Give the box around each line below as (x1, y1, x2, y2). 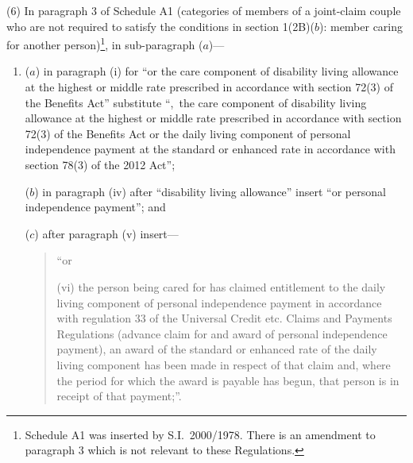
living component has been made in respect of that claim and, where (56, 356, 391, 372)
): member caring (318, 17, 403, 34)
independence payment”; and (25, 199, 166, 215)
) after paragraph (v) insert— (34, 225, 179, 241)
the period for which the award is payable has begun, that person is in (56, 372, 399, 388)
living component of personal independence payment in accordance (56, 294, 382, 311)
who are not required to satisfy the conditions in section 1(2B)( (6, 17, 315, 34)
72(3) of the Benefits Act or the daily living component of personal (25, 125, 351, 141)
